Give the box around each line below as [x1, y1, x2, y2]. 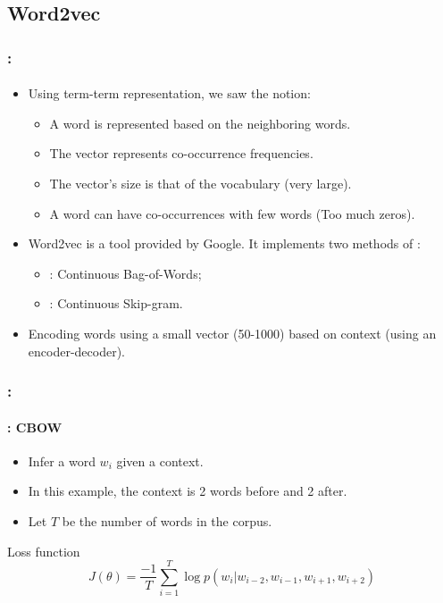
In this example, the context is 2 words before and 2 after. [28, 482, 347, 500]
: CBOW [7, 417, 63, 436]
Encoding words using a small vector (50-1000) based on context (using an [28, 323, 437, 342]
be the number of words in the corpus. [62, 511, 272, 530]
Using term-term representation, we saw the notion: [28, 84, 311, 103]
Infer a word [28, 451, 96, 470]
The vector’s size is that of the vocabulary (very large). [49, 174, 352, 192]
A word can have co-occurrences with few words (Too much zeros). [49, 204, 415, 222]
